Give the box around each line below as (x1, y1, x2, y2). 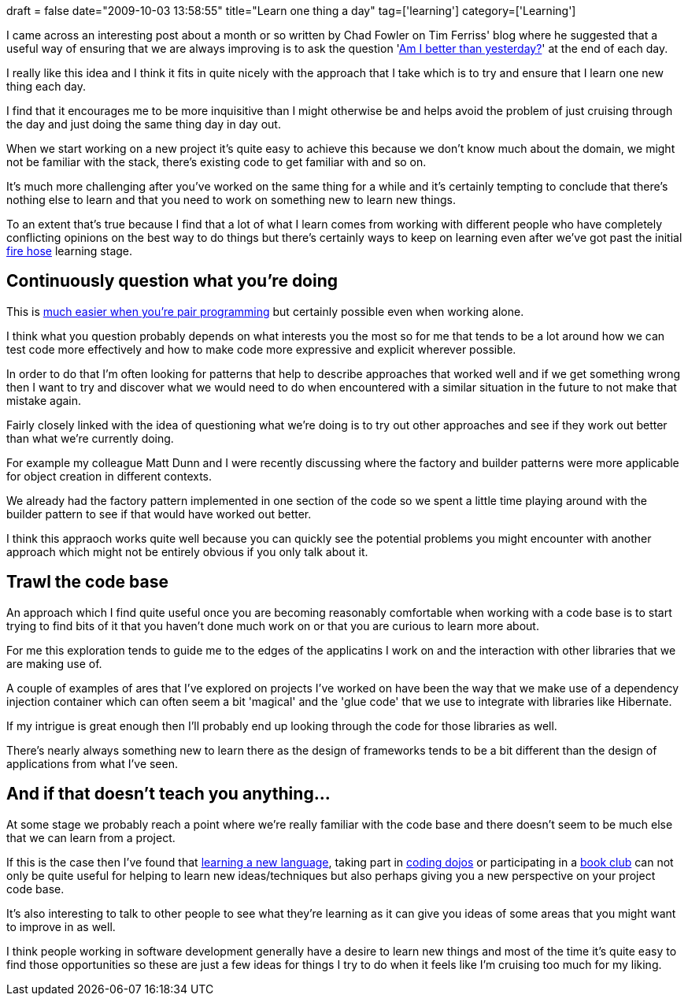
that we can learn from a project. (6, 830, 176, 844)
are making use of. (6, 656, 102, 670)
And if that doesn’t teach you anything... (6, 784, 331, 804)
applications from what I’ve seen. (6, 756, 178, 770)
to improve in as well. (6, 919, 116, 933)
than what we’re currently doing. (6, 431, 174, 445)
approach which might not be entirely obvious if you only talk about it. (6, 544, 368, 559)
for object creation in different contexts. (6, 469, 213, 483)
